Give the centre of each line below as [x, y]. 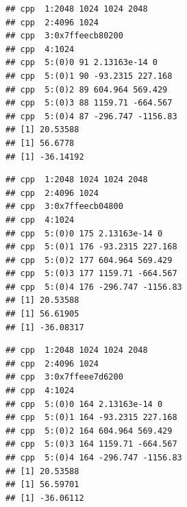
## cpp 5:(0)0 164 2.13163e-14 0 [84, 404]
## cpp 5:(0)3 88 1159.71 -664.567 [89, 103]
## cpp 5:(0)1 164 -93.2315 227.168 [91, 418]
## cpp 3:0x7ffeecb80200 [64, 36]
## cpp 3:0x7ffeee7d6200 [64, 377]
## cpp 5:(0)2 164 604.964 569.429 [89, 431]
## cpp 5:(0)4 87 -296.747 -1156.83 [91, 116]
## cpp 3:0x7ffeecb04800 [64, 207]
